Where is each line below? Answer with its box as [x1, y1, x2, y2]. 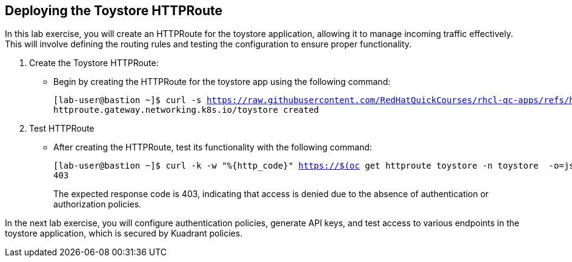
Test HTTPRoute [29, 123, 95, 134]
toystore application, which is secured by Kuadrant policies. [5, 228, 243, 239]
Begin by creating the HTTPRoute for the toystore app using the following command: [53, 76, 391, 87]
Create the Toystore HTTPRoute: [29, 58, 159, 69]
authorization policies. [53, 199, 142, 210]
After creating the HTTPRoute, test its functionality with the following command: [53, 142, 372, 153]
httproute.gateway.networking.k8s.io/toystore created [53, 105, 319, 115]
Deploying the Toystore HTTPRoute [5, 3, 223, 18]
